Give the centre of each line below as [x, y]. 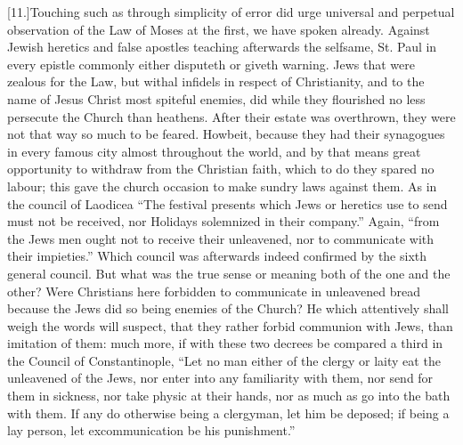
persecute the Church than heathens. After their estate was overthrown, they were [231, 116]
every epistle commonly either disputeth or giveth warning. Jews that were [211, 64]
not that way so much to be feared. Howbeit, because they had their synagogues [226, 134]
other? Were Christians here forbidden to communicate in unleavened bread [214, 291]
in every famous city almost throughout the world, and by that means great [214, 151]
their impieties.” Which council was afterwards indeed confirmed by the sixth [217, 256]
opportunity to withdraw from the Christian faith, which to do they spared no [221, 169]
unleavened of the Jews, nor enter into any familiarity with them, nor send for [220, 378]
